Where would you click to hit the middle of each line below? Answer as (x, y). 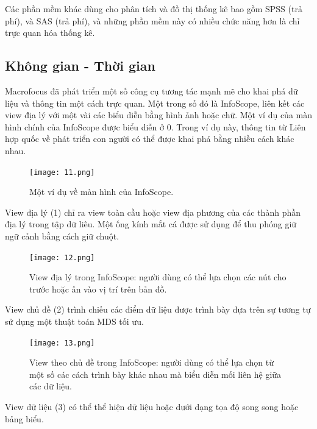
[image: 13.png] (62, 343)
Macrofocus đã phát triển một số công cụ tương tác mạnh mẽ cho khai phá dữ (151, 90)
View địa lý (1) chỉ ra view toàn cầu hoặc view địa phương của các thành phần (153, 212)
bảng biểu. (24, 418)
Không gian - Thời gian (80, 66)
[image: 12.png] (62, 257)
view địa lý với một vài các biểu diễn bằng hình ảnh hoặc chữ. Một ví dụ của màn (159, 115)
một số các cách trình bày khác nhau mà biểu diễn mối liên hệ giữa (155, 374)
